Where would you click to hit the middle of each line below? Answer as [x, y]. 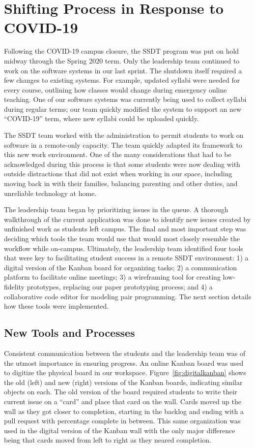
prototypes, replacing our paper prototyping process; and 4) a [120, 286]
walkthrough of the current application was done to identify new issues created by [127, 219]
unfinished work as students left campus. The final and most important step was [125, 229]
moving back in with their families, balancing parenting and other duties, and [121, 183]
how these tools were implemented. [57, 306]
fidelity [14, 286]
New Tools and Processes [70, 333]
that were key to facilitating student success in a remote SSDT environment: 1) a [126, 258]
